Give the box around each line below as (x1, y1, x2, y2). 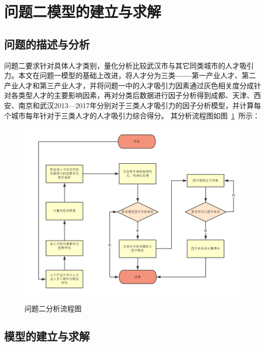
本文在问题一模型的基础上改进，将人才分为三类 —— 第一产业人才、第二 (18, 70, 256, 81)
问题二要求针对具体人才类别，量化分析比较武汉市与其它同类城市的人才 (4, 60, 240, 70)
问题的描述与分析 (4, 36, 90, 52)
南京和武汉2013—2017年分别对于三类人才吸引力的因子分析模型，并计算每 (18, 100, 261, 110)
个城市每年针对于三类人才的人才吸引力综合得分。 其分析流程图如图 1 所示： (4, 110, 260, 120)
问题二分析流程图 (24, 303, 82, 314)
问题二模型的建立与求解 (4, 1, 162, 22)
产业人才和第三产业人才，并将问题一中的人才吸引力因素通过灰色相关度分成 (4, 80, 254, 90)
